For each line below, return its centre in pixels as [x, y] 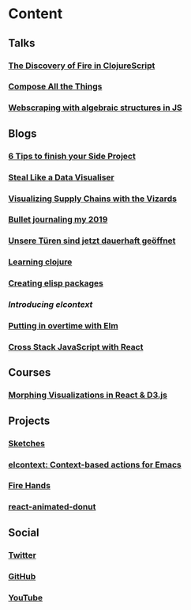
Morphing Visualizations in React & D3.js [88, 395]
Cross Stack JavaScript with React [76, 347]
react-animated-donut [52, 507]
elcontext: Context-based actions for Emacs [95, 464]
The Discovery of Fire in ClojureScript [82, 66]
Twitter [22, 555]
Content [36, 14]
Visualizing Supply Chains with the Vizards [93, 199]
